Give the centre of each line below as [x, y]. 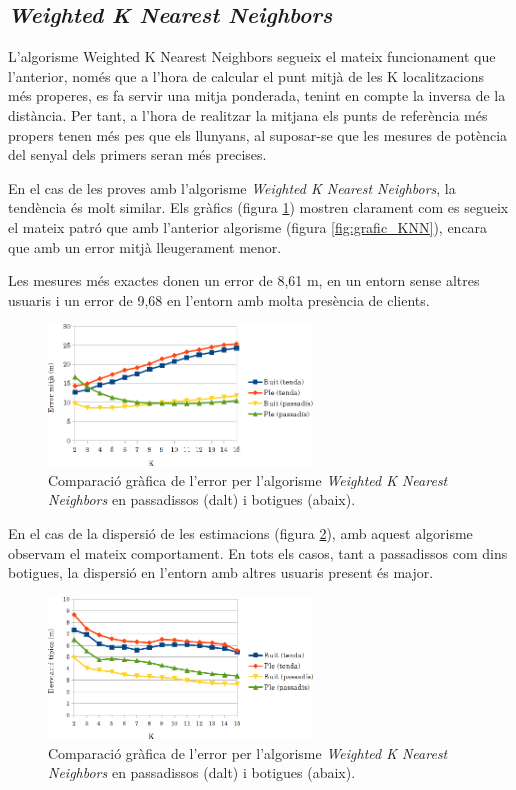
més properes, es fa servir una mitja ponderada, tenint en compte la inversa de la [257, 95]
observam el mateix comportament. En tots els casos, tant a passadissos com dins [258, 552]
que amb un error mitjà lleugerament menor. [145, 246]
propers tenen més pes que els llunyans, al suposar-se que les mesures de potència [258, 134]
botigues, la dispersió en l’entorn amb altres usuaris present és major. [221, 572]
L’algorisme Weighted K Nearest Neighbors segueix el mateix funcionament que [252, 56]
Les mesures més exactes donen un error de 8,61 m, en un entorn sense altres [244, 280]
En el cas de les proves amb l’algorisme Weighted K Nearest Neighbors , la [232, 187]
